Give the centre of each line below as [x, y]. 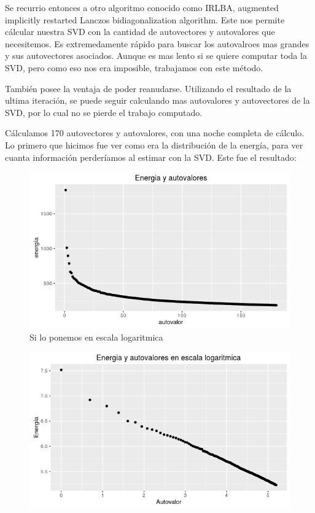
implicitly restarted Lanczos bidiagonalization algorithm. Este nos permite [145, 19]
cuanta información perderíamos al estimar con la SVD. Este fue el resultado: [151, 157]
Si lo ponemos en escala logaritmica [96, 337]
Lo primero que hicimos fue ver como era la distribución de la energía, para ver [154, 145]
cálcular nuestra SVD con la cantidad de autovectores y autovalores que [140, 32]
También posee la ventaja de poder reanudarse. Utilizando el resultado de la [148, 88]
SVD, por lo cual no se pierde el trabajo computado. [104, 112]
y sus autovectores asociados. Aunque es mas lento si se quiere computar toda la [156, 56]
